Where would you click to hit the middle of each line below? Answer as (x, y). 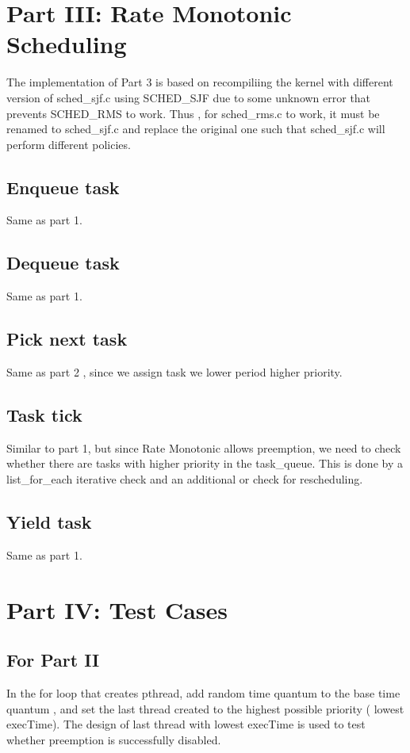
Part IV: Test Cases (117, 609)
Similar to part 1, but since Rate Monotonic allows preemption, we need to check (204, 447)
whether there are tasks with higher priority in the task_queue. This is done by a (205, 463)
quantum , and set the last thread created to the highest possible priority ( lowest (205, 708)
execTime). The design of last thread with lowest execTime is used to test (186, 724)
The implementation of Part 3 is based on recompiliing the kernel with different (200, 82)
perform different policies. (69, 144)
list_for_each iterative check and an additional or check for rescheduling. (185, 479)
